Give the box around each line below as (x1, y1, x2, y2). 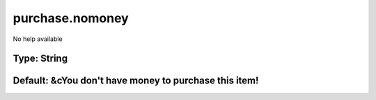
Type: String (13, 53, 68, 65)
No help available (13, 35, 63, 43)
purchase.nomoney (13, 10, 129, 26)
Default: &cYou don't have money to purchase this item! (13, 75, 259, 87)
